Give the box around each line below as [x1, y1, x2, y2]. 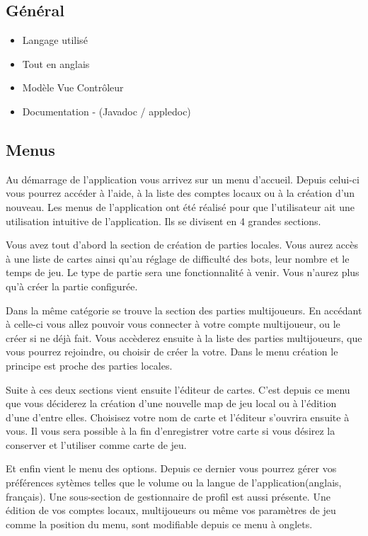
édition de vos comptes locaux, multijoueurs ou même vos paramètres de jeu [6, 503, 336, 518]
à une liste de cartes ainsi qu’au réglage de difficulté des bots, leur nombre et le [6, 251, 350, 266]
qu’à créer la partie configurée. [6, 278, 138, 293]
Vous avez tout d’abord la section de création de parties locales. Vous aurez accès [6, 237, 358, 252]
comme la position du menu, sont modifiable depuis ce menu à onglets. [6, 516, 313, 531]
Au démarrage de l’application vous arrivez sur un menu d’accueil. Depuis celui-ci [6, 171, 360, 186]
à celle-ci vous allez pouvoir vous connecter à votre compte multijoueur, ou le [6, 317, 340, 331]
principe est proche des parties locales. [6, 358, 173, 372]
